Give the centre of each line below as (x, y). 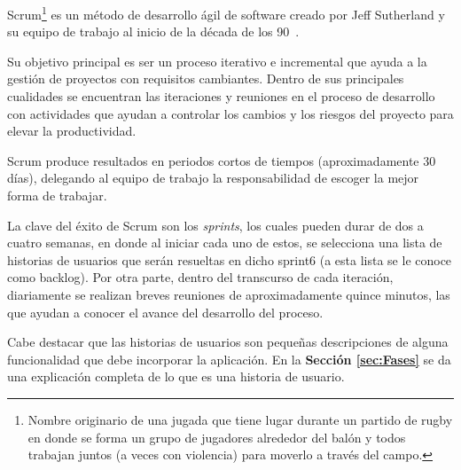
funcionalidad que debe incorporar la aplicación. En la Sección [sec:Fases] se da (229, 359)
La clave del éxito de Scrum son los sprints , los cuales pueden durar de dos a (215, 225)
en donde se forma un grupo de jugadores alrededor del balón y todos (217, 437)
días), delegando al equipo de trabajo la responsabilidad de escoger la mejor (213, 178)
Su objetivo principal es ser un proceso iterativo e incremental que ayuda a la (217, 61)
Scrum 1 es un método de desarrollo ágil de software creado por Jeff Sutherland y (226, 13)
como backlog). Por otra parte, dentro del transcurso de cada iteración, (200, 277)
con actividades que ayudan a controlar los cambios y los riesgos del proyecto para (230, 113)
